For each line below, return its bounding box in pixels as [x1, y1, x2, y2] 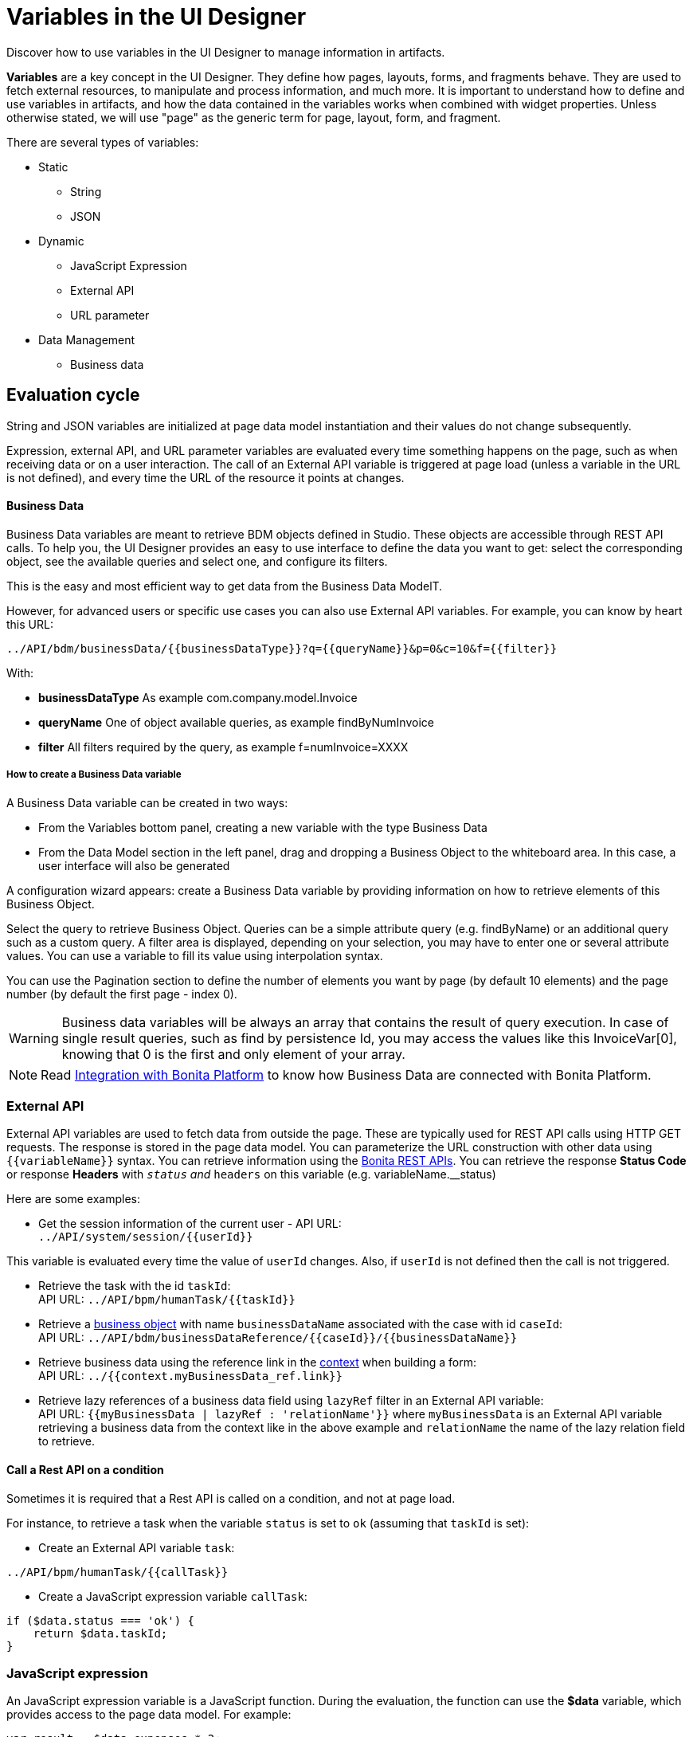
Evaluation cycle [6, 385, 140, 406]
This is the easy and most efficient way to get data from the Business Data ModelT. [6, 578, 443, 593]
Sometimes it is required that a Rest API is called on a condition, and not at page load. [6, 1491, 456, 1505]
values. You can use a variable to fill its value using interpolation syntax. [6, 948, 383, 963]
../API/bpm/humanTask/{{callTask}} [6, 1565, 229, 1578]
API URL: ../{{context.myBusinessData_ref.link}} [38, 1369, 343, 1383]
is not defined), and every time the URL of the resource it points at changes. [6, 470, 405, 484]
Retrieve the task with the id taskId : [38, 1279, 231, 1293]
